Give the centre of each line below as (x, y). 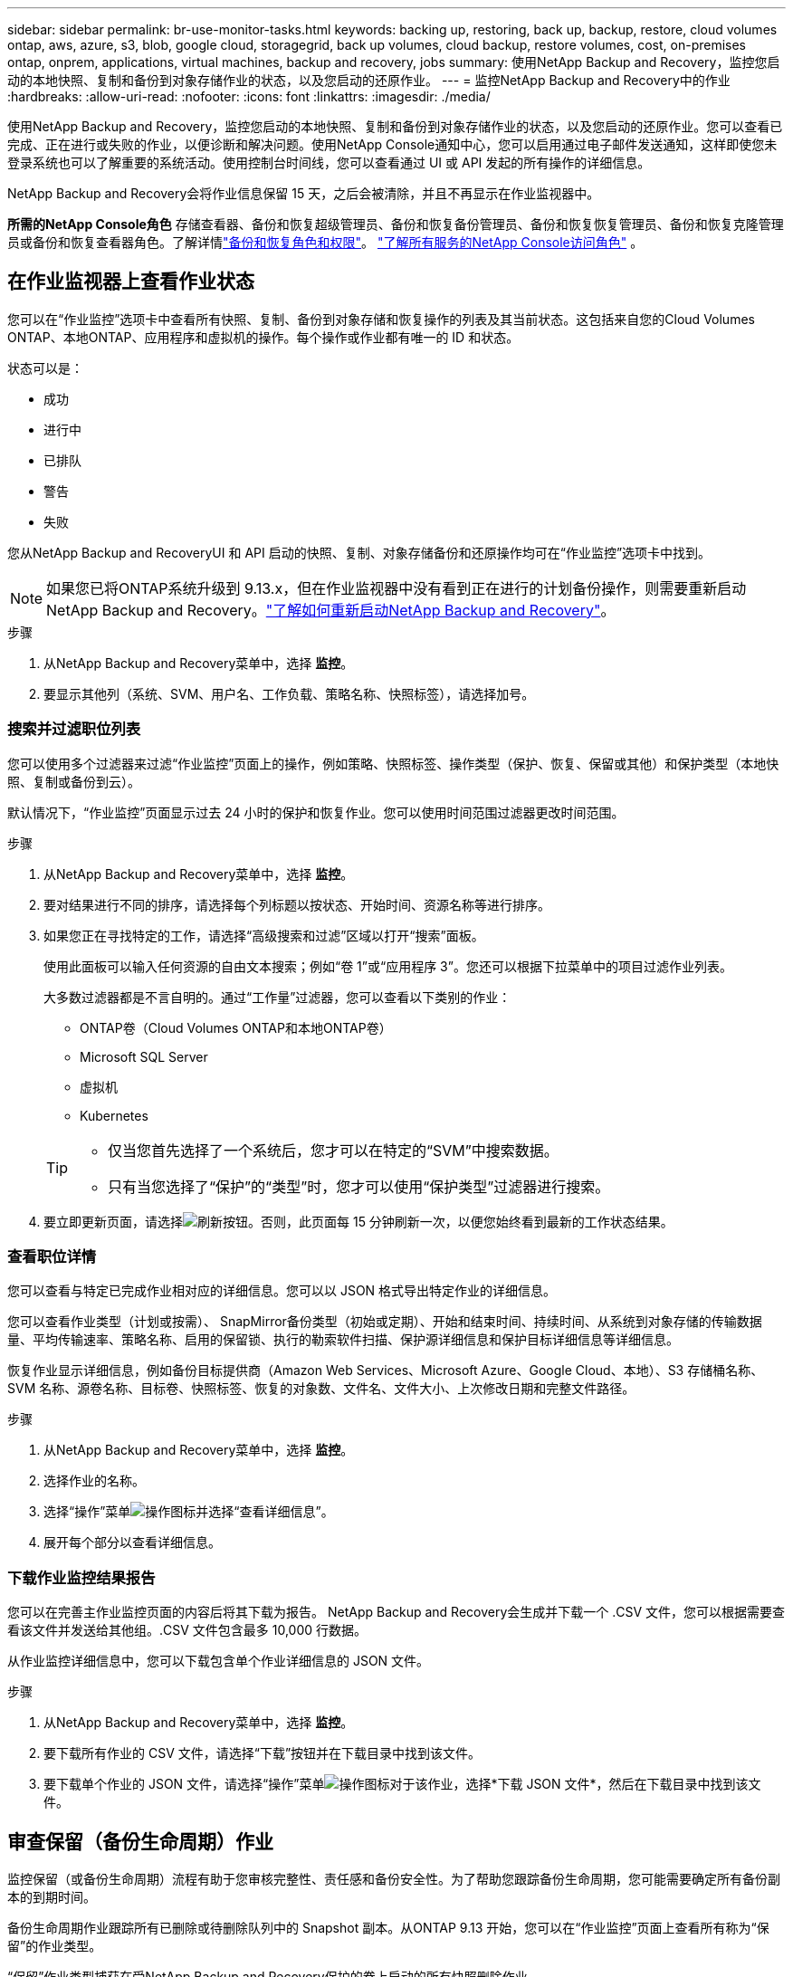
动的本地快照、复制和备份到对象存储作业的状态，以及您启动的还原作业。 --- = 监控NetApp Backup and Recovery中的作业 (369, 80)
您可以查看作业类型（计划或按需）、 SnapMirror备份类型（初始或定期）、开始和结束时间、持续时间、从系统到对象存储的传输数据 (385, 1322)
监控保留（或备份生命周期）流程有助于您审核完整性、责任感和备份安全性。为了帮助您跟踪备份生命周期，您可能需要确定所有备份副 (394, 1878)
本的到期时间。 (52, 1896)
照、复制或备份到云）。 (74, 781)
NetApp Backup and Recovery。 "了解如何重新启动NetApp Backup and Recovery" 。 (331, 610)
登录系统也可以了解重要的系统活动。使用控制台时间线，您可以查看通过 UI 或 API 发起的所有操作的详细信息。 (329, 162)
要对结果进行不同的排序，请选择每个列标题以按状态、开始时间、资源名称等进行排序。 (297, 904)
